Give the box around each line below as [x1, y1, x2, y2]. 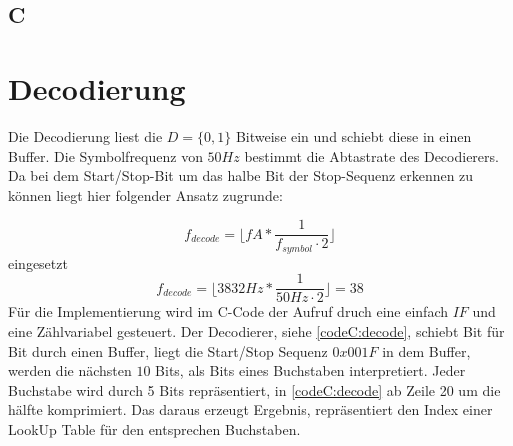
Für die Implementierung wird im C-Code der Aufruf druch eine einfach [8, 301, 448, 322]
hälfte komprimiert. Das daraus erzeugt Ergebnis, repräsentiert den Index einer [8, 399, 493, 420]
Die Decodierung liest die [8, 125, 163, 146]
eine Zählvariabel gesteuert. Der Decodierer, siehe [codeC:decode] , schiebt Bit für [8, 321, 505, 342]
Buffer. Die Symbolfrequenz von [8, 145, 203, 166]
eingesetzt [8, 252, 68, 273]
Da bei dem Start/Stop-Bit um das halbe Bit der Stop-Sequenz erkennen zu [8, 165, 474, 186]
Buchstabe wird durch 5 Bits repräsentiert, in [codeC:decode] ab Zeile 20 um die [8, 379, 501, 400]
